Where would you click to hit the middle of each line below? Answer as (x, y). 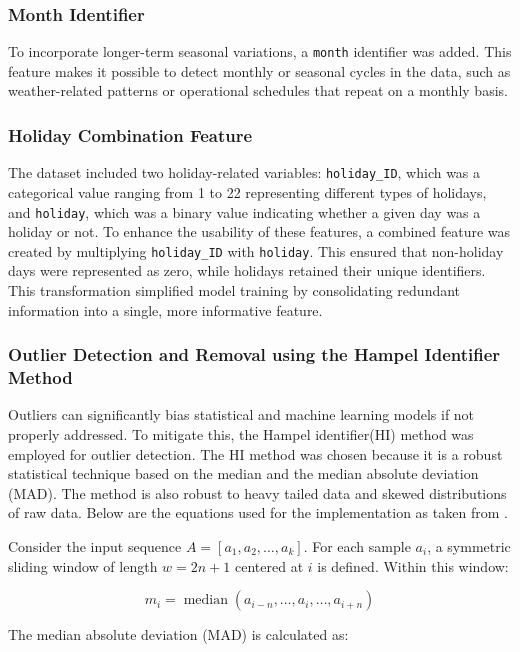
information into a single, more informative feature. (165, 309)
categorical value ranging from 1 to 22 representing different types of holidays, (247, 191)
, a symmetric (469, 545)
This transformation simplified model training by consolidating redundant (234, 290)
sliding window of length (83, 565)
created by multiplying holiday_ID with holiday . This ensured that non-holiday (256, 250)
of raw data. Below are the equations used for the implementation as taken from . (258, 512)
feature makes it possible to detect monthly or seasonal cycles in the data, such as (259, 70)
